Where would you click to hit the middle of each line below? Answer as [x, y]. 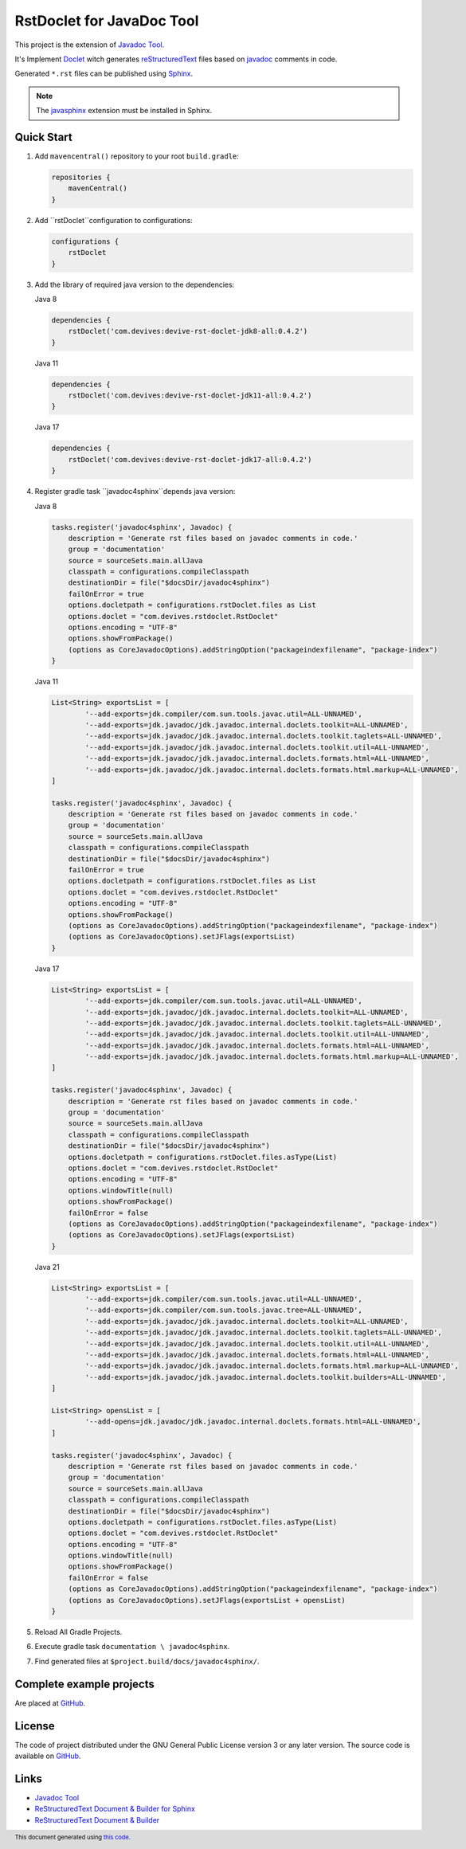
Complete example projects [84, 1684]
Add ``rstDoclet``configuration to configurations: [114, 220]
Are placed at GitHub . [50, 1703]
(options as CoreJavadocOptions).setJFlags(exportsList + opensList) [207, 1600]
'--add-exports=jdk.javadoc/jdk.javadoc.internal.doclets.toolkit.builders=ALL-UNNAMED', [265, 1377]
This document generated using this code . [72, 1837]
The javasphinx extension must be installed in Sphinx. [124, 111]
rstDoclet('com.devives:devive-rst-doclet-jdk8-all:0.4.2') [188, 331]
